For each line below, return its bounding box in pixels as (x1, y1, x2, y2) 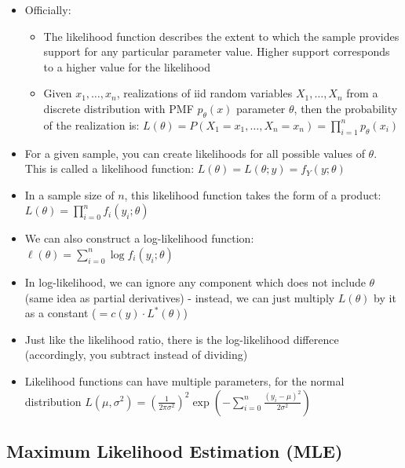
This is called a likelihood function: (24, 160, 195, 177)
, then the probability (294, 100, 398, 116)
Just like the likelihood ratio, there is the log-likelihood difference (24, 331, 339, 347)
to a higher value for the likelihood (43, 58, 211, 75)
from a (346, 85, 378, 101)
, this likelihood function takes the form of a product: (124, 186, 381, 203)
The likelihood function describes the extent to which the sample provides (43, 27, 400, 44)
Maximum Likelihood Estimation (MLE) (6, 438, 343, 463)
